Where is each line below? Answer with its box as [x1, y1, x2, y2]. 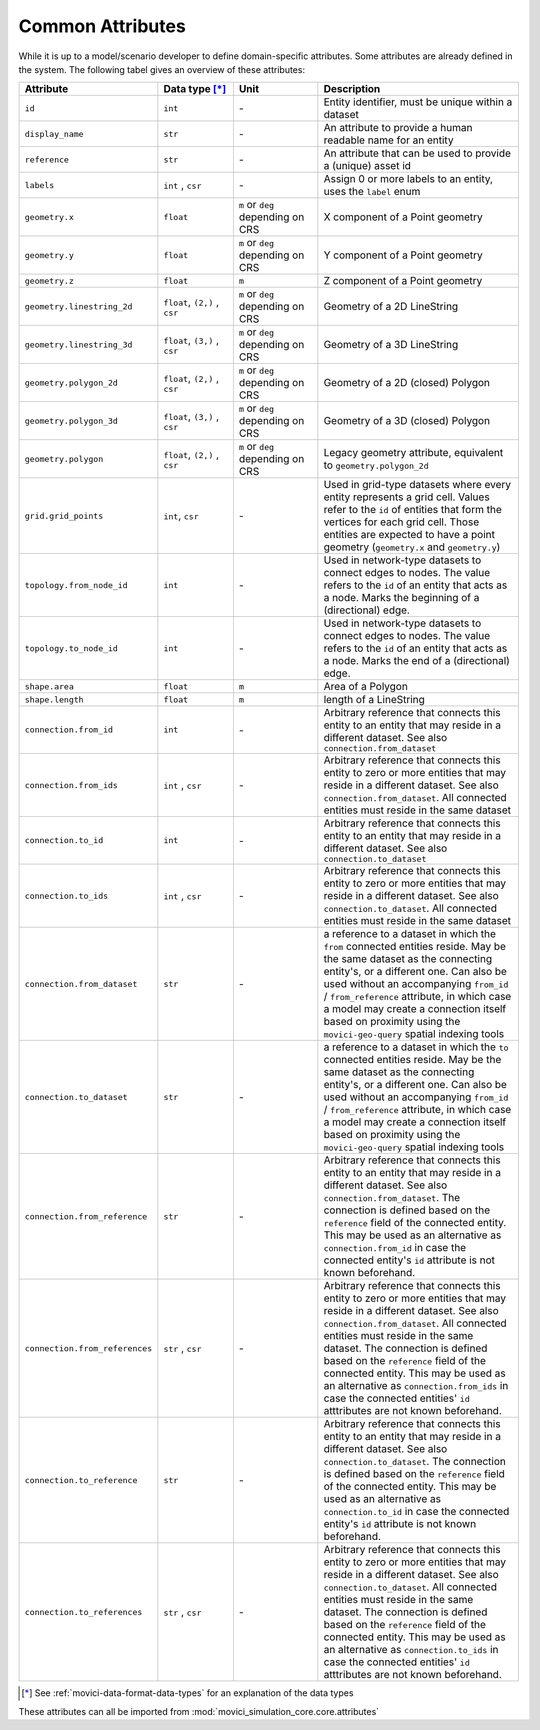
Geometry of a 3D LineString [323, 338, 459, 352]
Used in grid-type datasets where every [323, 478, 512, 492]
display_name [24, 128, 84, 139]
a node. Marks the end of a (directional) [323, 654, 510, 668]
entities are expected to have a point [323, 528, 495, 542]
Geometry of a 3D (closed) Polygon [323, 414, 490, 428]
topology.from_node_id [24, 580, 129, 590]
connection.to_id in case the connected [323, 1505, 510, 1519]
